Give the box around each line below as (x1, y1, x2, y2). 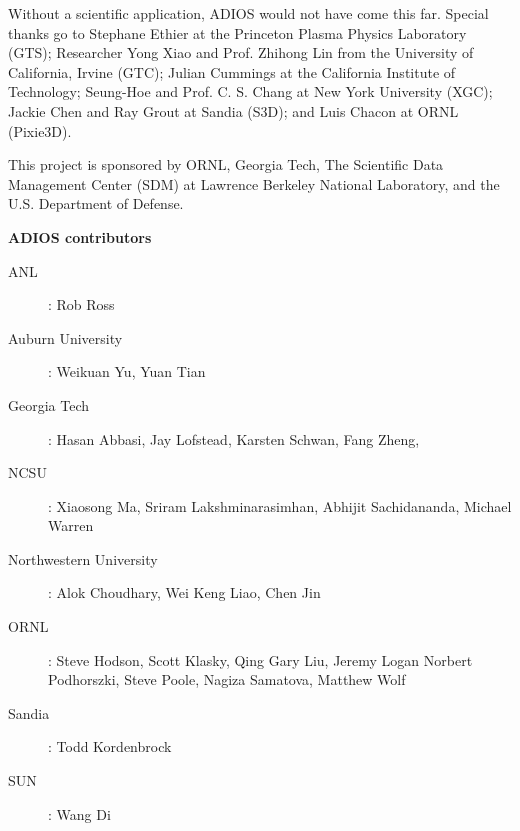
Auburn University (8, 327, 123, 348)
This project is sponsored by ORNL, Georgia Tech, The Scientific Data (8, 154, 444, 175)
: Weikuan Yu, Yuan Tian (48, 361, 206, 382)
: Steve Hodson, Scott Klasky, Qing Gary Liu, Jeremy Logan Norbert (48, 649, 473, 670)
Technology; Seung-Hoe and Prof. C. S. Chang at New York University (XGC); (8, 81, 493, 102)
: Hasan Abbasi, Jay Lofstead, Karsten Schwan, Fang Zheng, (48, 428, 420, 449)
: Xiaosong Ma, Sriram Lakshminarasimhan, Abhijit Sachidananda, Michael (48, 495, 512, 516)
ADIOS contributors (8, 226, 152, 247)
